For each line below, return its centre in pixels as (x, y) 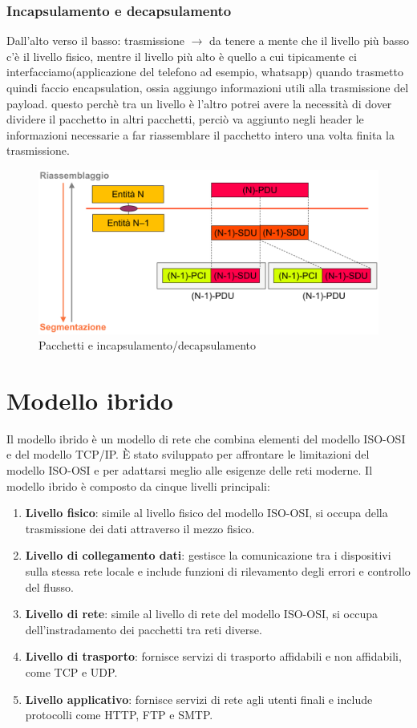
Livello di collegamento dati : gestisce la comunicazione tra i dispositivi (208, 555)
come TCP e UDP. (71, 671)
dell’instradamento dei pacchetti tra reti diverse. (144, 629)
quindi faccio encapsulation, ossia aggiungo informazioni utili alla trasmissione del (208, 87)
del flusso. (49, 586)
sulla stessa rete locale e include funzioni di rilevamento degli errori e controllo (218, 570)
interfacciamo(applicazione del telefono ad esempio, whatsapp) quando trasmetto (205, 72)
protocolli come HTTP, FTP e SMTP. (119, 715)
